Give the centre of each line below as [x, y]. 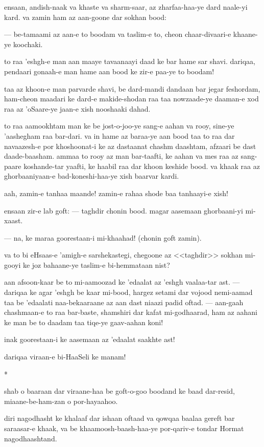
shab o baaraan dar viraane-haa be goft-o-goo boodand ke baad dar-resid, [119, 391]
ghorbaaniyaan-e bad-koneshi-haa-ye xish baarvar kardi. [92, 176]
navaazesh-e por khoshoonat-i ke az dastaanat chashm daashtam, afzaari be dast [130, 146]
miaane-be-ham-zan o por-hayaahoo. [61, 401]
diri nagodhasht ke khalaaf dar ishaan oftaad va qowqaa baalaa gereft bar [119, 418]
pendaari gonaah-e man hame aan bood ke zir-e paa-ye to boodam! [109, 71]
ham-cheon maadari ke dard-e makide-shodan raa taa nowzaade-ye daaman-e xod [131, 99]
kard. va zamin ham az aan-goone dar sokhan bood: [85, 17]
